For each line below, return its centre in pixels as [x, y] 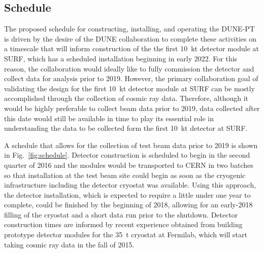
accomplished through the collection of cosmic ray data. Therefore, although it [126, 98]
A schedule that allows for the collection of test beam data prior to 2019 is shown [131, 145]
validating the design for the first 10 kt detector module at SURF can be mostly [129, 88]
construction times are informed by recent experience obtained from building [123, 224]
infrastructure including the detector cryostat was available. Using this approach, [130, 185]
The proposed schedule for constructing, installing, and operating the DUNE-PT [129, 29]
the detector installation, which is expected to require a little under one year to [127, 194]
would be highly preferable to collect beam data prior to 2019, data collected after [132, 108]
